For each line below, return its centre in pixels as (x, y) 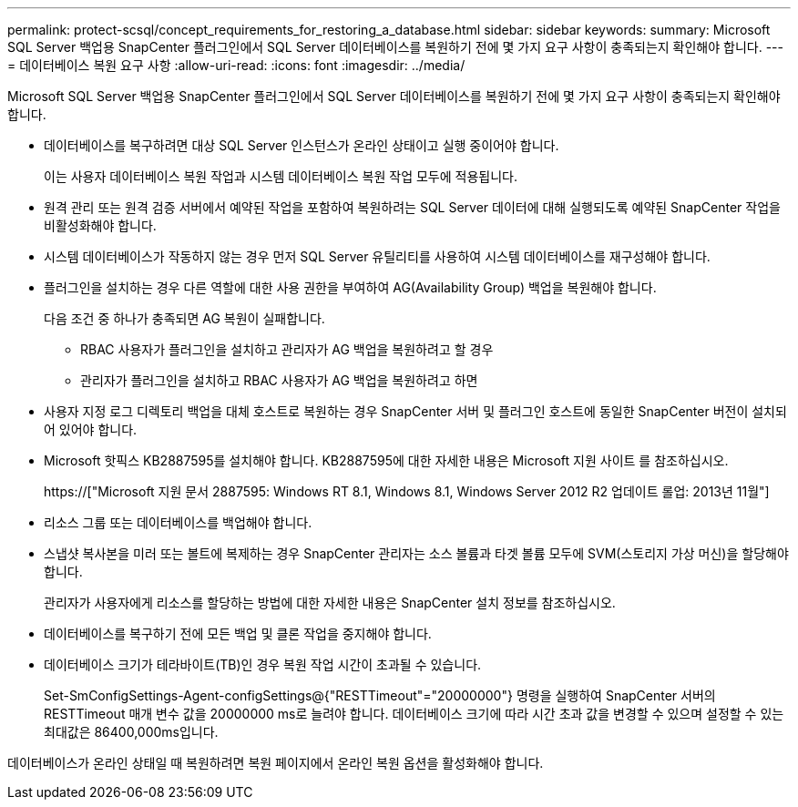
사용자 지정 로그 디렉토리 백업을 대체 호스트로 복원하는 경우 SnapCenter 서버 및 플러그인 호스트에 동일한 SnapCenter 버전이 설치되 (415, 411)
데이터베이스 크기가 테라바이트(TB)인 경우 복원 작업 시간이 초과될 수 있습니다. (263, 664)
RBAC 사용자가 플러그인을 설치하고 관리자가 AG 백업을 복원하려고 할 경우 (287, 349)
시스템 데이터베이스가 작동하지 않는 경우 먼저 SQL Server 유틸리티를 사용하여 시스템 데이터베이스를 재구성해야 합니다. (377, 256)
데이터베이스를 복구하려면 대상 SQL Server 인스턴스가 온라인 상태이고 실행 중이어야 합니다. (302, 145)
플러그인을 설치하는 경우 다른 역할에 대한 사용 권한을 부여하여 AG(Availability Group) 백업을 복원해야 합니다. (350, 287)
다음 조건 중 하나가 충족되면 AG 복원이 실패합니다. (184, 318)
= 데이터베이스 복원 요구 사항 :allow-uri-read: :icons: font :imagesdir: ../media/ (236, 65)
